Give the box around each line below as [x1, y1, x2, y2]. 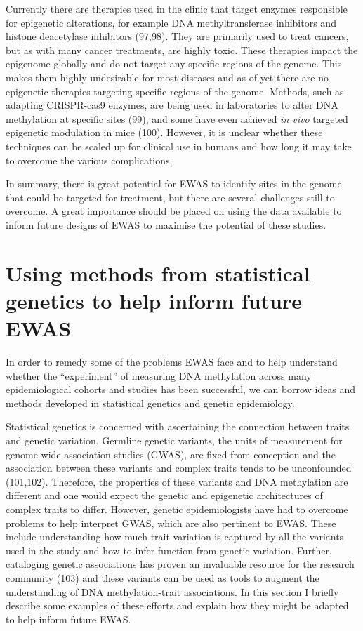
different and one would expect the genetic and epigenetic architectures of [6, 488, 323, 503]
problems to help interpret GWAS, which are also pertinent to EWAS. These [6, 515, 336, 530]
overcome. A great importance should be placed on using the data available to [6, 204, 342, 218]
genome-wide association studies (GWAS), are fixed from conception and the [6, 446, 336, 461]
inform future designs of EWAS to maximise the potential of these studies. [6, 217, 326, 232]
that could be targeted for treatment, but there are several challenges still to [6, 190, 335, 204]
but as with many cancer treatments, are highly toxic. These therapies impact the [6, 42, 358, 57]
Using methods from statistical [6, 258, 310, 287]
